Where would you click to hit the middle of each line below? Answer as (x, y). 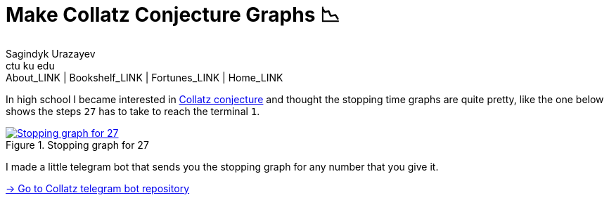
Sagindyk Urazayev (51, 53)
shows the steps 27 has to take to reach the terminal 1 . (133, 111)
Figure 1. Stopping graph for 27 (77, 145)
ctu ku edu (30, 65)
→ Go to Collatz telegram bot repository (98, 188)
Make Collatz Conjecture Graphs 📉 (173, 15)
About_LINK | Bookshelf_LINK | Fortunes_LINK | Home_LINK (145, 77)
